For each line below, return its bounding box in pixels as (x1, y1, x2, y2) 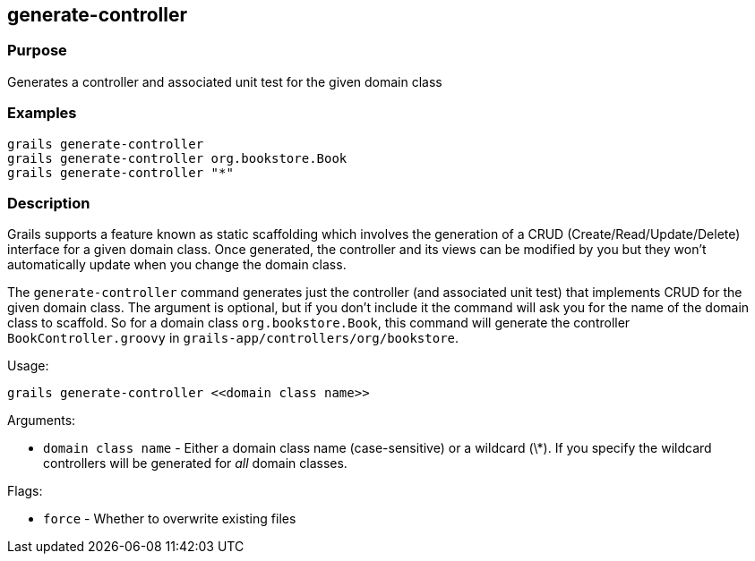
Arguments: (7, 412, 76, 429)
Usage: (7, 358, 49, 374)
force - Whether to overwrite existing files (43, 511, 296, 527)
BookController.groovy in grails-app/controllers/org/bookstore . (7, 330, 459, 346)
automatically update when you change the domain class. (7, 257, 347, 273)
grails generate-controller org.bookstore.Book (7, 150, 347, 166)
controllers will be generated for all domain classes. (43, 455, 347, 472)
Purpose (7, 41, 67, 60)
